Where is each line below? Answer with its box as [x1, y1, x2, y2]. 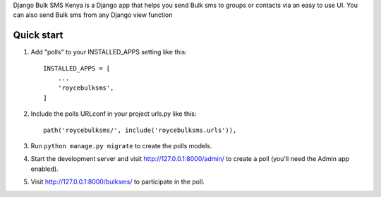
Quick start [13, 29, 64, 42]
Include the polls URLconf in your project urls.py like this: [30, 109, 197, 118]
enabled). [30, 165, 59, 173]
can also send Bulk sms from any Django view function [13, 11, 173, 19]
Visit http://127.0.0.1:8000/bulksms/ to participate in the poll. [30, 177, 205, 186]
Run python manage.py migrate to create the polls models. [30, 142, 212, 150]
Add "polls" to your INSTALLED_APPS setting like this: [30, 48, 187, 56]
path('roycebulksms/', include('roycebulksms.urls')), [43, 126, 237, 134]
